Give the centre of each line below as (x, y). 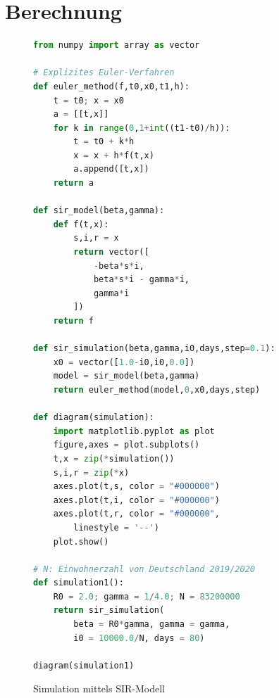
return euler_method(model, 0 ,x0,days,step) (157, 389)
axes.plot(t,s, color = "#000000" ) (136, 487)
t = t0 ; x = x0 (88, 100)
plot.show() (81, 541)
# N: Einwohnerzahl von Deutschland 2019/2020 (144, 569)
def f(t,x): (81, 224)
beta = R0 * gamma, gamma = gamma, (152, 624)
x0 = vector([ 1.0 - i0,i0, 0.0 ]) (124, 362)
